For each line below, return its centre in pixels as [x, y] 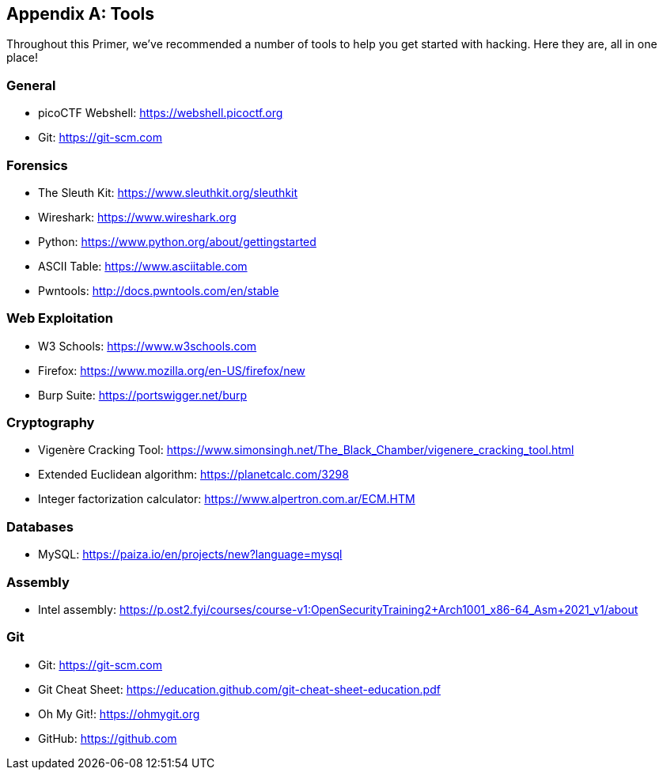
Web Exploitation [60, 318]
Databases [40, 526]
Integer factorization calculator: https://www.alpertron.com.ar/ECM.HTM [227, 499]
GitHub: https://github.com [108, 738]
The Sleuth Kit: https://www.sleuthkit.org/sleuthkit [168, 192]
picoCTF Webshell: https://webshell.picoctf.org [161, 113]
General [31, 85]
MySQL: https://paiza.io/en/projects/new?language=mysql [190, 555]
